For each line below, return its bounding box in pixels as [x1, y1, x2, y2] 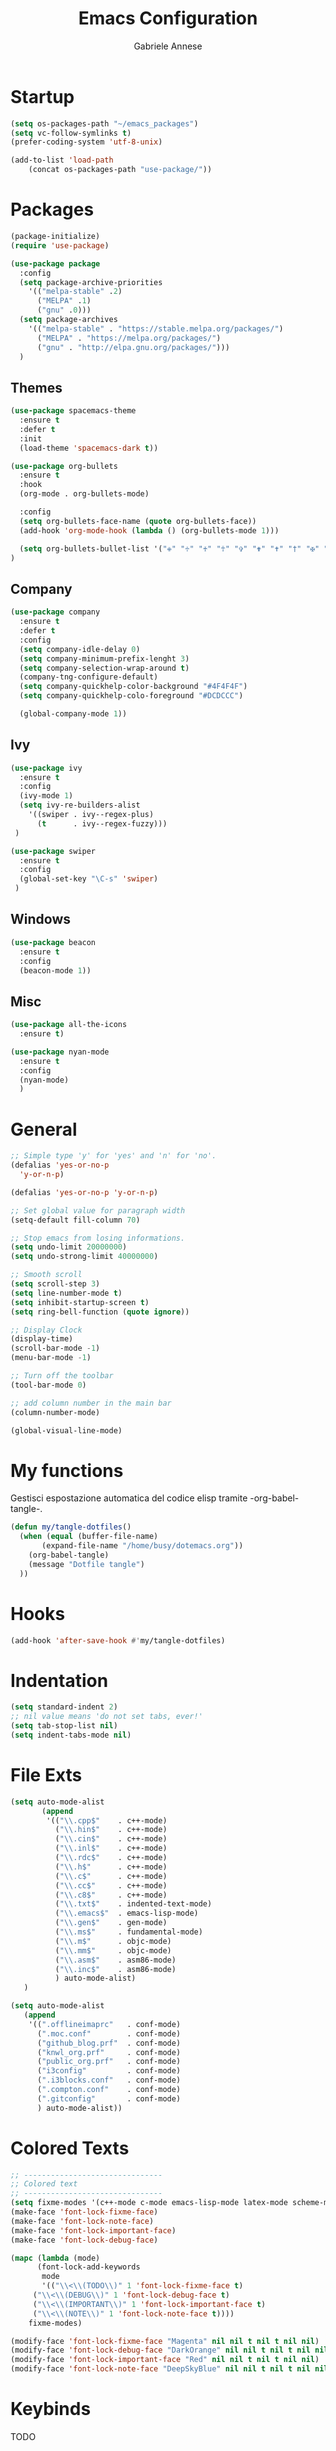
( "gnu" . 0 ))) [36, 305, 92, 316]
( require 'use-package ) [10, 240, 110, 251]
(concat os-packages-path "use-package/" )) [28, 165, 213, 175]
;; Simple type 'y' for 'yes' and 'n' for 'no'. [10, 1151, 217, 1161]
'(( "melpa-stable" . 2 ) [28, 287, 123, 297]
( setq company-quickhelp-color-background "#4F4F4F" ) [19, 682, 248, 692]
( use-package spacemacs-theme [10, 406, 137, 416]
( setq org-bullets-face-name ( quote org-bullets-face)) [19, 516, 257, 526]
